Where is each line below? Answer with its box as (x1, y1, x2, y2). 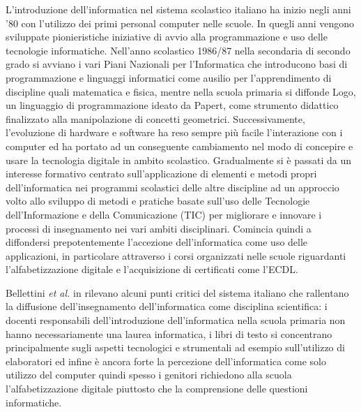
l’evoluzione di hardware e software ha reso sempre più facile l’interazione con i (6, 125, 343, 140)
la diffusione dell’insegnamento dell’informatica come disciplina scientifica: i (6, 299, 328, 314)
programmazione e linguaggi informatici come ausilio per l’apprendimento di (6, 70, 332, 84)
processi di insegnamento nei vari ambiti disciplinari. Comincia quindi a (6, 221, 312, 235)
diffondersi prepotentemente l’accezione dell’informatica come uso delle (6, 235, 308, 249)
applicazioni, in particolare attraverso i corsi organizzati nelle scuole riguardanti (6, 248, 346, 263)
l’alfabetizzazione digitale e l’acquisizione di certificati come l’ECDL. (6, 262, 298, 277)
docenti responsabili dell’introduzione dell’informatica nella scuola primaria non (6, 313, 346, 328)
